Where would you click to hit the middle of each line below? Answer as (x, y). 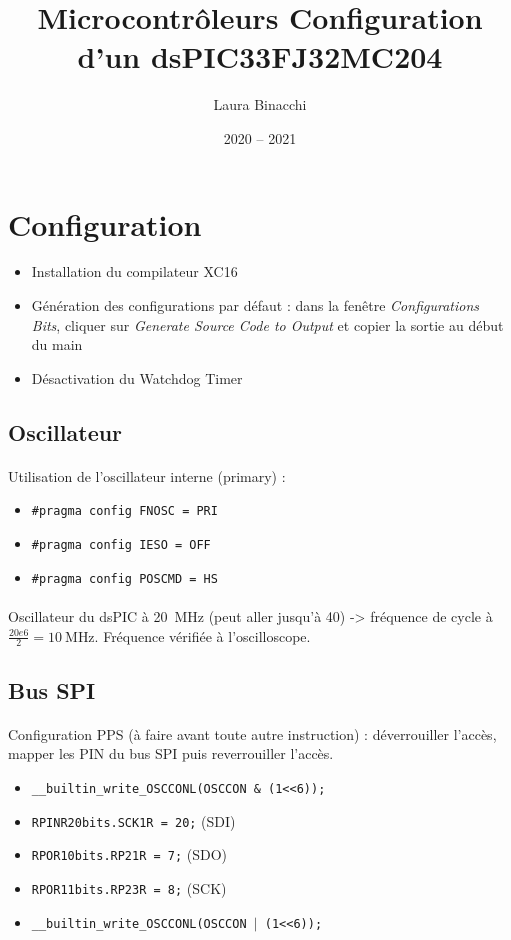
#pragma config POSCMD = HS (124, 578)
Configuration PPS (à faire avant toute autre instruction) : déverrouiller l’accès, (252, 733)
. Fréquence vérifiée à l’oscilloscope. (202, 635)
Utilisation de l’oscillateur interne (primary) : (147, 475)
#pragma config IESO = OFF (121, 545)
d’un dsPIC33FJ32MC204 (260, 56)
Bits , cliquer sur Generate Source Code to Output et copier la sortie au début (267, 324)
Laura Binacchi (260, 104)
